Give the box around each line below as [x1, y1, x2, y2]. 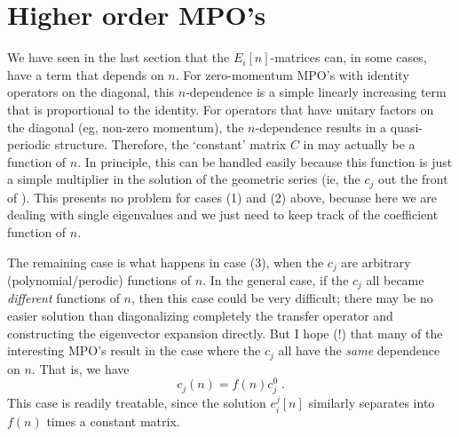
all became [366, 270, 424, 289]
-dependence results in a [255, 117, 387, 136]
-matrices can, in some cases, [270, 48, 427, 67]
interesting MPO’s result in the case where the [7, 341, 261, 360]
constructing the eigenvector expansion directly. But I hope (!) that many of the [7, 323, 443, 342]
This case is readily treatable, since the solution [7, 393, 266, 412]
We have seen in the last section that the [7, 48, 230, 67]
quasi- [390, 117, 423, 136]
